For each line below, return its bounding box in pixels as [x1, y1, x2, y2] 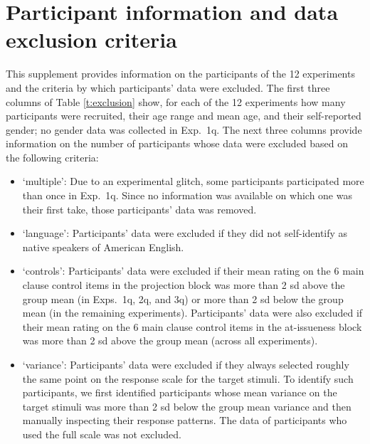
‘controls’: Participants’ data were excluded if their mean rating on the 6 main [22, 263, 364, 278]
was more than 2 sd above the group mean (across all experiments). [22, 333, 318, 348]
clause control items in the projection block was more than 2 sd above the [22, 277, 345, 292]
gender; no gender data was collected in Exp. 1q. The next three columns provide [6, 122, 362, 137]
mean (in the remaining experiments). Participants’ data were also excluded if [22, 305, 363, 320]
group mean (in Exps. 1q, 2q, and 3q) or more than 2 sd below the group [22, 291, 344, 306]
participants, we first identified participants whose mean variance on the [22, 385, 337, 400]
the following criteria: [6, 149, 99, 164]
